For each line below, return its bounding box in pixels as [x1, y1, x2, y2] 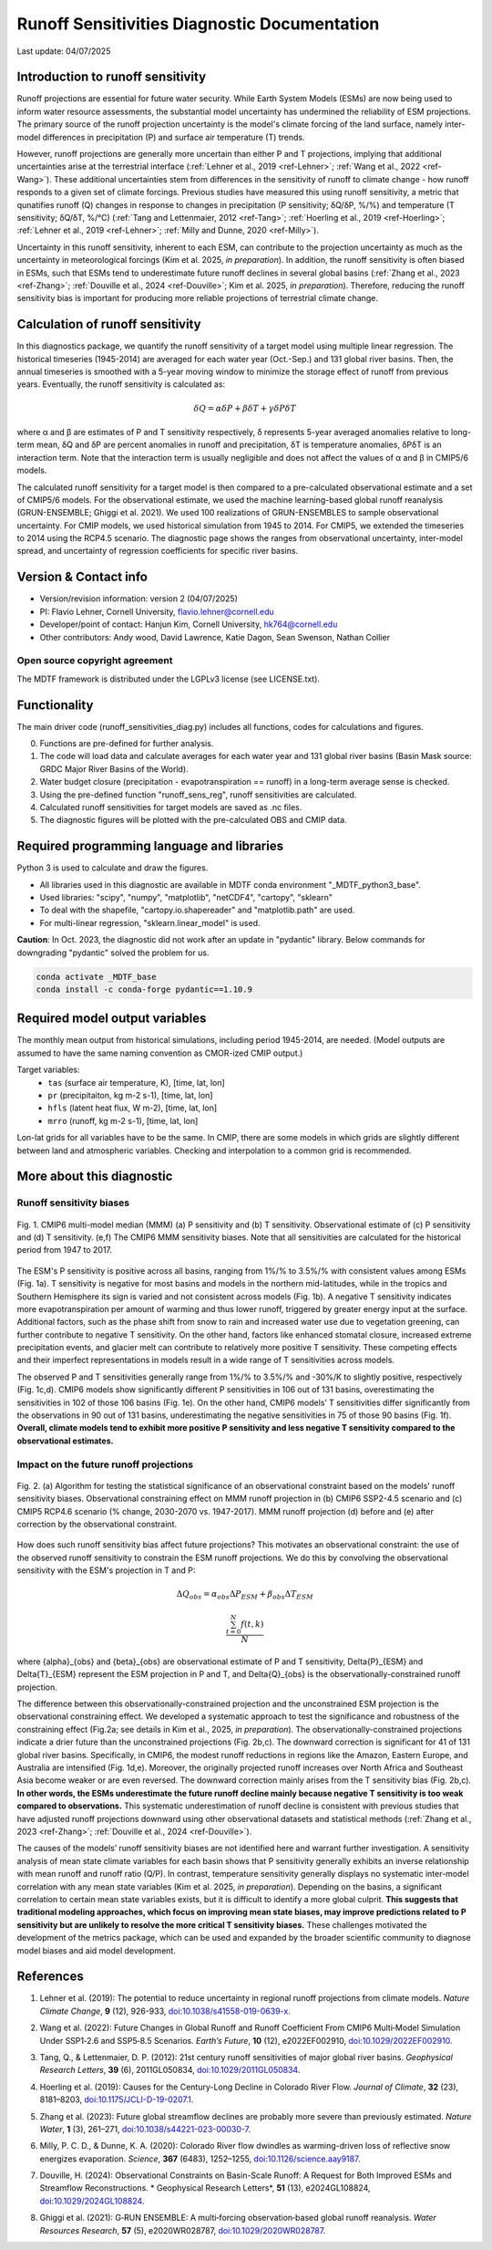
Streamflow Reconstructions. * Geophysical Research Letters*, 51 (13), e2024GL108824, [39, 2182, 371, 2193]
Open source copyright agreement [16, 654, 173, 667]
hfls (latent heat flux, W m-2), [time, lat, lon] [47, 1102, 218, 1113]
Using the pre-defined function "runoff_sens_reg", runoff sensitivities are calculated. [39, 789, 357, 800]
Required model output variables [16, 1011, 207, 1026]
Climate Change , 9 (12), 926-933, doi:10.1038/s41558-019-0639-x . [39, 2005, 291, 2016]
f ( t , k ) [241, 1619, 264, 1629]
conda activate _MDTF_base [36, 972, 157, 982]
